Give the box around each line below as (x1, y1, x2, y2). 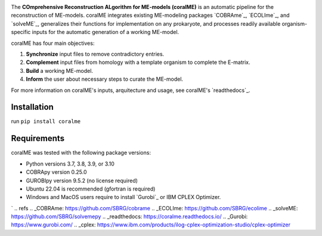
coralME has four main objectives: (11, 39, 95, 47)
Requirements (11, 133, 65, 143)
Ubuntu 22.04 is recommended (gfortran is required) (26, 185, 156, 192)
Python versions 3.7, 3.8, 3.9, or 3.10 (26, 160, 114, 167)
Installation (11, 102, 54, 112)
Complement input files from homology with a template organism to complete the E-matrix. (26, 59, 250, 66)
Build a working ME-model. (26, 67, 94, 74)
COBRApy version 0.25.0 (26, 168, 87, 176)
